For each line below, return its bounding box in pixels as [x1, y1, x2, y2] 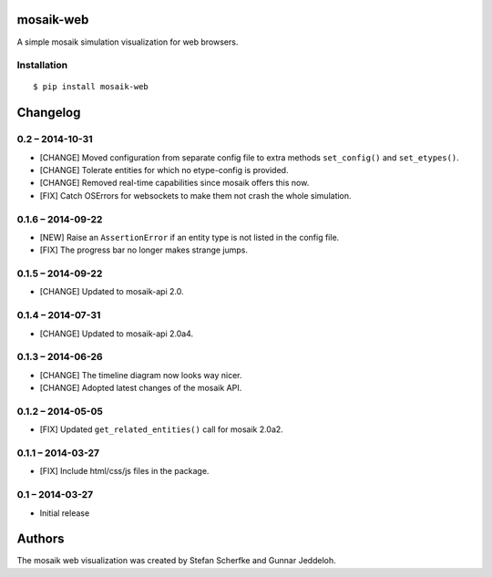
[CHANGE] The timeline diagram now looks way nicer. [39, 369, 242, 380]
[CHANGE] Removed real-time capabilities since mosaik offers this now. [39, 178, 310, 189]
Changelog [16, 105, 81, 120]
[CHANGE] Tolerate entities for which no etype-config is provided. [39, 165, 289, 176]
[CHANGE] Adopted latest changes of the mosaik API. [39, 383, 242, 394]
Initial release [39, 507, 90, 519]
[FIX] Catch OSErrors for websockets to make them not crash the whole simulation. [39, 190, 352, 201]
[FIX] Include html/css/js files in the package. [39, 466, 210, 477]
